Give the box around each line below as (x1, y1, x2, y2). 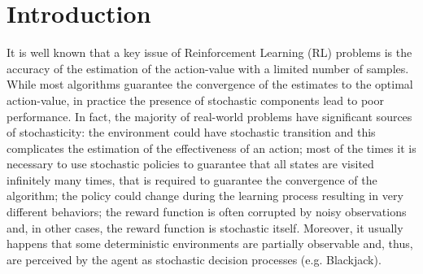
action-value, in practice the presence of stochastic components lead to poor (7, 91, 384, 108)
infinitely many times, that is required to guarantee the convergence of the (7, 171, 377, 188)
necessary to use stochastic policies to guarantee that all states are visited (7, 155, 374, 172)
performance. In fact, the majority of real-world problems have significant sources (7, 107, 412, 124)
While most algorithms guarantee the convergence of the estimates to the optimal (7, 76, 413, 93)
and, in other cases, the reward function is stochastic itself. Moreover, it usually (7, 219, 403, 236)
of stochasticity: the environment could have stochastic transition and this (7, 124, 376, 141)
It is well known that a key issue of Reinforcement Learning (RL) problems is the (7, 44, 412, 61)
